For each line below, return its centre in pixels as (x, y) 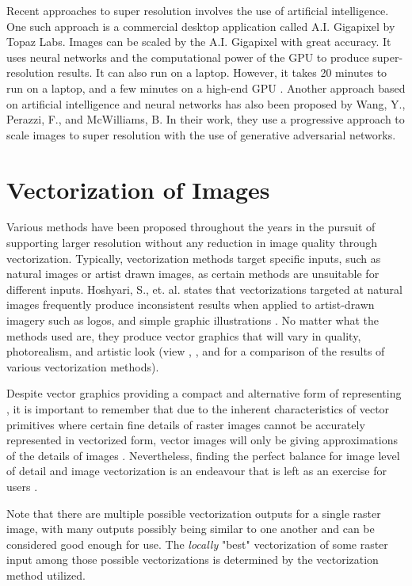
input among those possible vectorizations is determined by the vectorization (193, 559)
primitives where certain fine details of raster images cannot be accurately (186, 424)
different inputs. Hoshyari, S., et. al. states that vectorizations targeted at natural (204, 289)
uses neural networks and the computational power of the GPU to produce (188, 57)
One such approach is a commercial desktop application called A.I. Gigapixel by (201, 26)
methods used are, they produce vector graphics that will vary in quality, (184, 335)
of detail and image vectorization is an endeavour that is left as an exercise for (196, 471)
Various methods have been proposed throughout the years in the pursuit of (191, 227)
